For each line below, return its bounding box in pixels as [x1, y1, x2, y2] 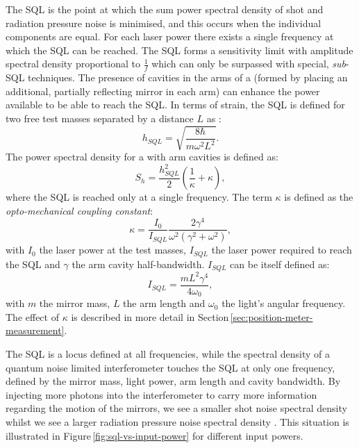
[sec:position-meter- [230, 309, 313, 324]
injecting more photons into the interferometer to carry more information [6, 387, 317, 401]
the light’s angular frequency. [222, 296, 346, 310]
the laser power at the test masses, [39, 242, 186, 257]
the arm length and [123, 296, 206, 310]
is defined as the [284, 190, 353, 204]
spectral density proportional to [6, 56, 140, 71]
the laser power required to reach [211, 242, 352, 257]
